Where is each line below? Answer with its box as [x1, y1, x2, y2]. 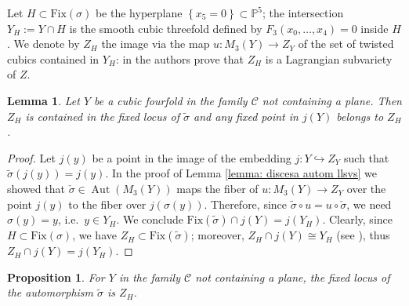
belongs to [336, 107, 384, 124]
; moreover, [190, 227, 244, 243]
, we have [72, 227, 117, 243]
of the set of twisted [298, 35, 394, 52]
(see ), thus [336, 227, 390, 243]
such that [344, 149, 389, 166]
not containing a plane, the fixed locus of [195, 268, 390, 285]
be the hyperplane [95, 5, 183, 20]
